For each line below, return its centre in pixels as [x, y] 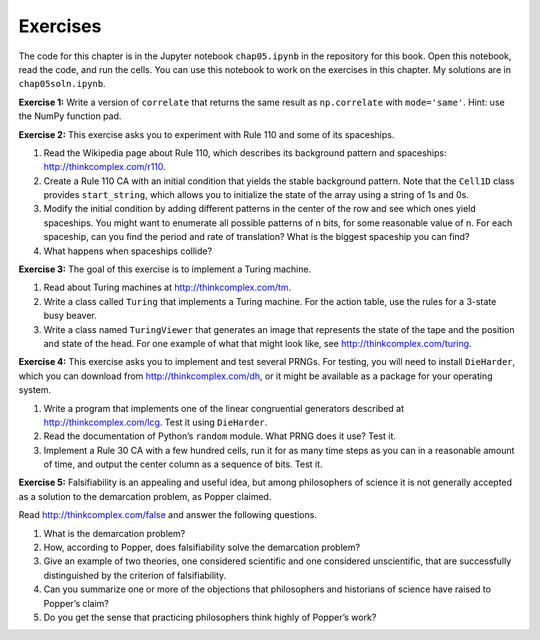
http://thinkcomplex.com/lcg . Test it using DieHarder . [155, 422]
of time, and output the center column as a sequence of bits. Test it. [183, 464]
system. [35, 390]
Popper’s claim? [76, 603]
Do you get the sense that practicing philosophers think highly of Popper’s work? [210, 617]
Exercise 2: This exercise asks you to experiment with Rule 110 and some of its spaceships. [206, 134]
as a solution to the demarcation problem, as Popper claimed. [145, 496]
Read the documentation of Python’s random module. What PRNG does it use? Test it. [220, 436]
